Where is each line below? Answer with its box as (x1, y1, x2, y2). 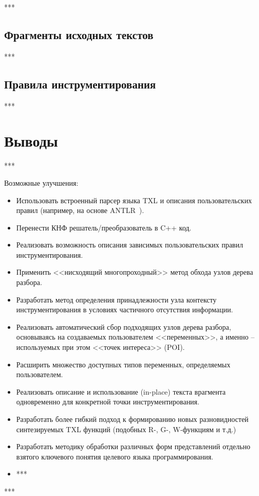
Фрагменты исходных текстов (4, 26, 154, 42)
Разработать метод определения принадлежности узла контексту (16, 294, 217, 305)
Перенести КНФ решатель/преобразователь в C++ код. (16, 222, 192, 233)
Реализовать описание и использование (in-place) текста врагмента (16, 386, 226, 397)
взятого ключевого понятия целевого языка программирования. (16, 451, 213, 462)
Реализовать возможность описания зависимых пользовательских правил (16, 239, 243, 250)
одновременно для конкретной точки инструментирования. (16, 396, 199, 407)
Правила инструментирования (4, 76, 156, 92)
